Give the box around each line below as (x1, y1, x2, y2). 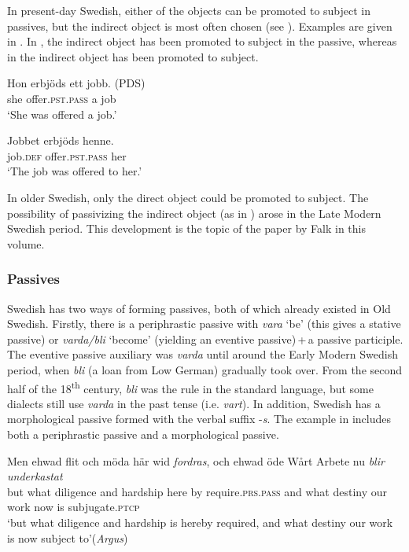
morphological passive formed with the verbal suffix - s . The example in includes (7, 410, 391, 427)
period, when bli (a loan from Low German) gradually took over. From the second (7, 361, 403, 377)
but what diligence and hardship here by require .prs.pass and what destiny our (7, 483, 388, 499)
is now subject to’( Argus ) (7, 529, 128, 546)
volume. (7, 235, 45, 252)
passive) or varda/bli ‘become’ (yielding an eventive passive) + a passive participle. (7, 330, 403, 347)
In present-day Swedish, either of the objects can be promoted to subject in (7, 2, 371, 18)
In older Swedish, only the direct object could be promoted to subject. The (7, 189, 369, 205)
